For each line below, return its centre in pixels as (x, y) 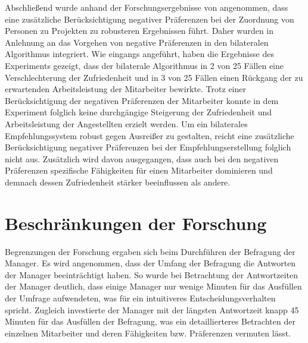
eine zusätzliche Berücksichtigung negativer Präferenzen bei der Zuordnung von (150, 19)
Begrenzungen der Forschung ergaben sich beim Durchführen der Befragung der (150, 251)
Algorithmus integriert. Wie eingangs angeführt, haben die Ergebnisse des (139, 54)
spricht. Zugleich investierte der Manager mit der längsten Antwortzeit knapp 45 (152, 309)
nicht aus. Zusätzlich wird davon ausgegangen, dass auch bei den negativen (142, 158)
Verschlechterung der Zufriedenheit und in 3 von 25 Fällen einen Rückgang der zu (154, 77)
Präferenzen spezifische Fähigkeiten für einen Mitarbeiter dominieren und (139, 170)
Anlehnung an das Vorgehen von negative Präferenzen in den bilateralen (137, 42)
